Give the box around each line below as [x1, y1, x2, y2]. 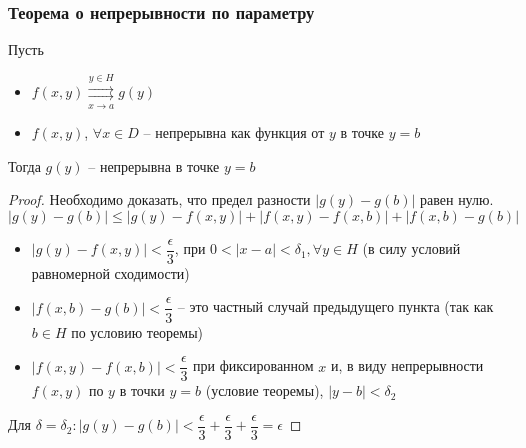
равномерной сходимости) [31, 262, 190, 283]
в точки [119, 380, 165, 401]
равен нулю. [420, 189, 494, 210]
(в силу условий [362, 238, 461, 259]
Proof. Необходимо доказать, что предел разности [8, 189, 311, 210]
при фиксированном [193, 355, 314, 376]
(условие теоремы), [205, 380, 324, 401]
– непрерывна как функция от [143, 122, 325, 142]
